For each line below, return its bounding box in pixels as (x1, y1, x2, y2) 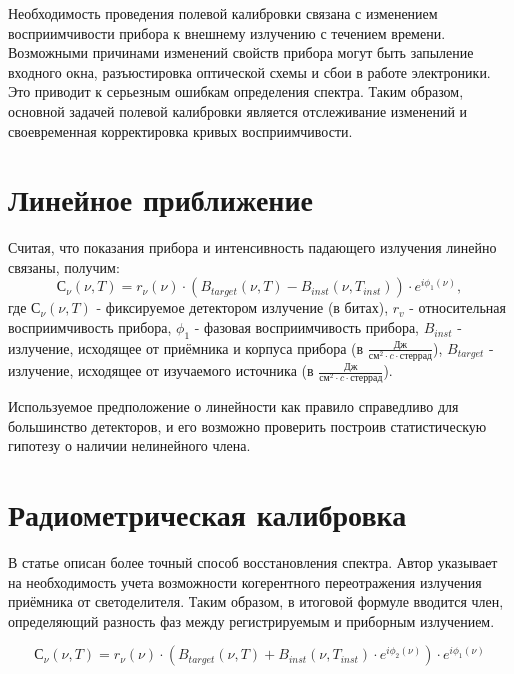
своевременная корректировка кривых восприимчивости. (8, 120, 353, 141)
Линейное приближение (8, 179, 314, 220)
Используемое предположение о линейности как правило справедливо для (8, 396, 459, 417)
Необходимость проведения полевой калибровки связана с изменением (8, 3, 438, 23)
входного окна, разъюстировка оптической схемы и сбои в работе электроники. (8, 61, 491, 82)
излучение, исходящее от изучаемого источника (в (8, 360, 314, 380)
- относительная (409, 297, 506, 318)
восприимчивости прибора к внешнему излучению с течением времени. (8, 22, 446, 43)
